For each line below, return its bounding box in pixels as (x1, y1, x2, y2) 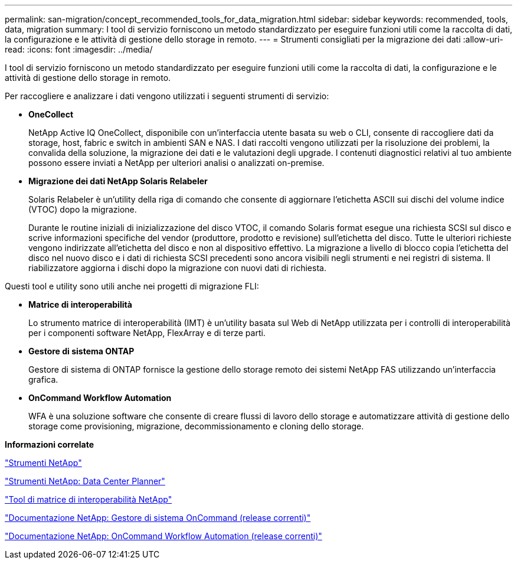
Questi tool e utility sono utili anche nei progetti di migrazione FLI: (5, 281, 259, 291)
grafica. (28, 374, 58, 384)
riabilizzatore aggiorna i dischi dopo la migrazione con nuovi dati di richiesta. (28, 263, 326, 273)
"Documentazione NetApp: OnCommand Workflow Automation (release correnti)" (5, 531, 322, 541)
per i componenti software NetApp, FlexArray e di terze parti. (28, 328, 266, 338)
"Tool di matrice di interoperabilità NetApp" (5, 494, 172, 504)
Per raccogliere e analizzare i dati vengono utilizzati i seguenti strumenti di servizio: (5, 91, 329, 101)
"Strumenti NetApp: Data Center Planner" (5, 476, 165, 486)
